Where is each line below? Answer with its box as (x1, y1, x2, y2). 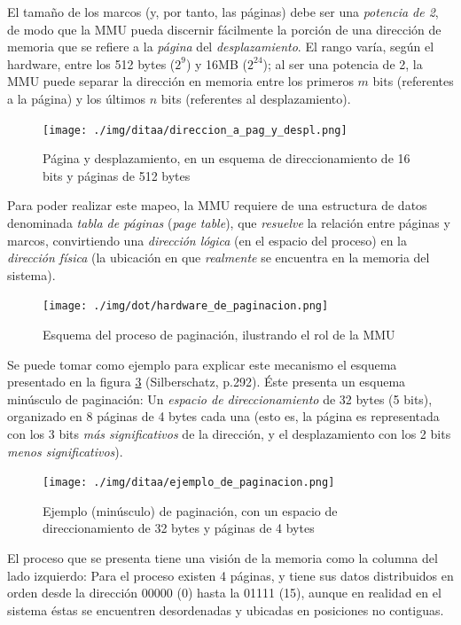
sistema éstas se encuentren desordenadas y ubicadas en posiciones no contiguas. (7, 600, 444, 619)
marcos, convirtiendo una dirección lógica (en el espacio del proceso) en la (7, 230, 408, 249)
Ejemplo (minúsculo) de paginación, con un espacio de (43, 501, 338, 520)
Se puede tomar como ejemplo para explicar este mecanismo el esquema (7, 355, 397, 373)
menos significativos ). (7, 441, 123, 460)
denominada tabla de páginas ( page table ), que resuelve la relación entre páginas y (7, 214, 450, 231)
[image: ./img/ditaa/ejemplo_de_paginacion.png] (43, 476, 335, 489)
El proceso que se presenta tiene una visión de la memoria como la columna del (7, 549, 438, 567)
